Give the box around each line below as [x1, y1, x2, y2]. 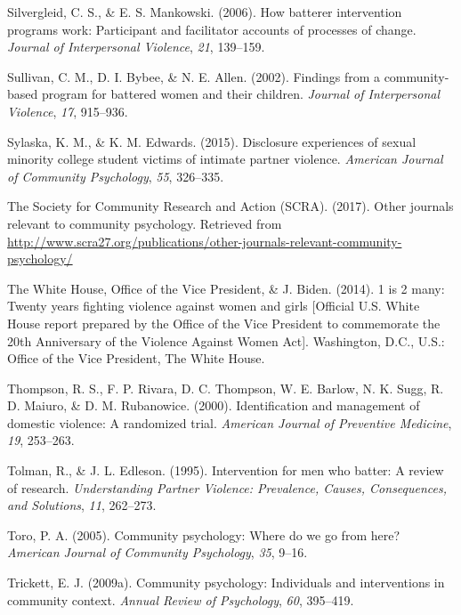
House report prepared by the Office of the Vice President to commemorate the [7, 313, 441, 332]
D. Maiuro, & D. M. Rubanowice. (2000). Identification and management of [7, 396, 420, 415]
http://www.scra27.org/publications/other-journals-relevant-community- [7, 231, 402, 250]
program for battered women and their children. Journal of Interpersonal [41, 85, 441, 103]
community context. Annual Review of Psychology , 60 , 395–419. [7, 590, 354, 609]
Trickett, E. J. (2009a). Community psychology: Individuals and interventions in [7, 573, 445, 592]
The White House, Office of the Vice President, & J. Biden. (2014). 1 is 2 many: [7, 279, 445, 297]
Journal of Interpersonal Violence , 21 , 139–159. [7, 37, 265, 56]
